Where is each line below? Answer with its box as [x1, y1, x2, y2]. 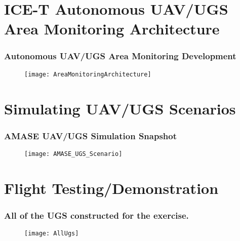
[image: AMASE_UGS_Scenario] [24, 150, 123, 158]
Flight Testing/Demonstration [4, 177, 219, 198]
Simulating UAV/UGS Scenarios [4, 98, 236, 118]
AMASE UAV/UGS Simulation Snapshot [4, 129, 177, 142]
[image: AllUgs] [24, 230, 79, 237]
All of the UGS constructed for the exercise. [4, 209, 189, 221]
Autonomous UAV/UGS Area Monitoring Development [4, 50, 236, 62]
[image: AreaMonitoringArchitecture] [24, 70, 151, 78]
